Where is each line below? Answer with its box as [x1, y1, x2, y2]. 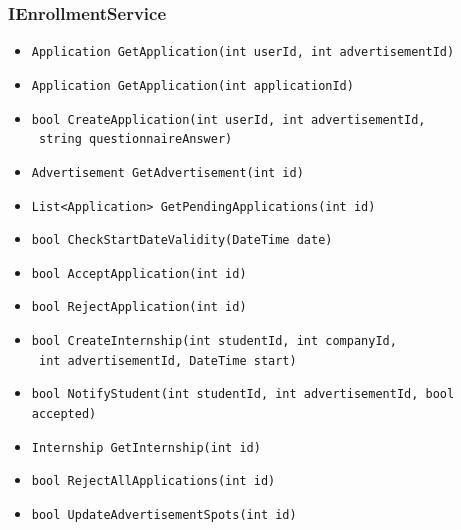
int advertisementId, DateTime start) [38, 353, 297, 368]
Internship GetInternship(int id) [31, 440, 261, 455]
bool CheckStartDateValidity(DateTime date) [31, 233, 333, 248]
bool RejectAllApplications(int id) [31, 474, 276, 489]
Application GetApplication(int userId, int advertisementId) [31, 45, 455, 60]
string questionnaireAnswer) [38, 132, 233, 147]
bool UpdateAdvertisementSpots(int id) [31, 508, 297, 523]
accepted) [31, 407, 97, 422]
